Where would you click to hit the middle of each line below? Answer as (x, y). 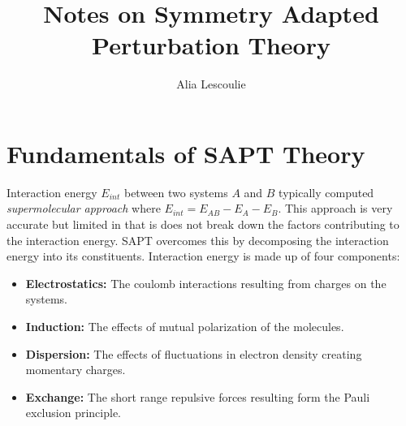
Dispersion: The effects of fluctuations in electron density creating (194, 353)
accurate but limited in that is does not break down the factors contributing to (203, 224)
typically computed (326, 192)
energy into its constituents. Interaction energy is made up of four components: (203, 256)
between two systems (176, 192)
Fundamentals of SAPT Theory (186, 153)
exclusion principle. (73, 413)
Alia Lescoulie (211, 84)
